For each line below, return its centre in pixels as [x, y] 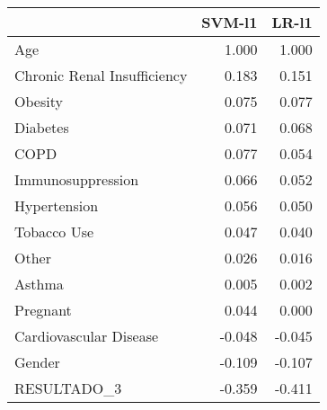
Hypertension [57, 205]
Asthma [39, 284]
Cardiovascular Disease [87, 336]
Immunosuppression [77, 179]
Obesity [39, 101]
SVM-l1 [230, 22]
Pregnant [43, 310]
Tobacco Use [54, 232]
